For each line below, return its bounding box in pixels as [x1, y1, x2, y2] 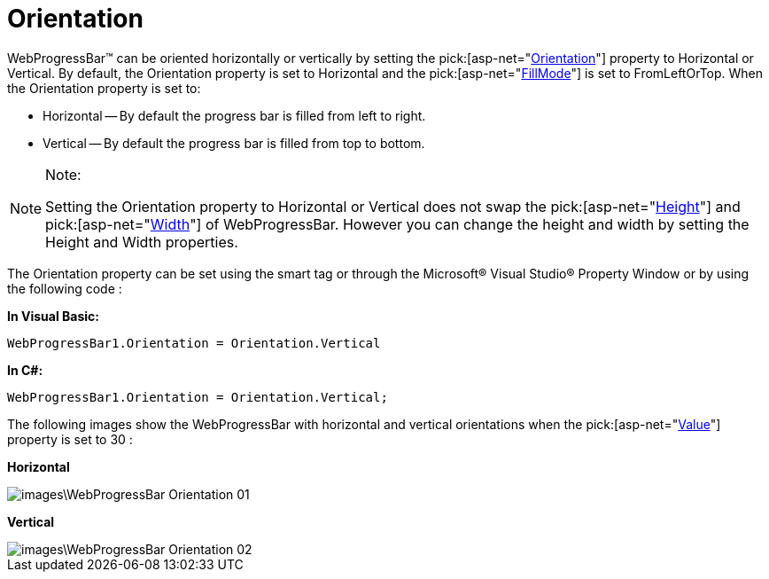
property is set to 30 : [7, 431, 133, 447]
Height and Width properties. [45, 232, 238, 251]
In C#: [7, 362, 43, 378]
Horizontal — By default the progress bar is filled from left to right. [43, 107, 426, 123]
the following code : [7, 280, 122, 296]
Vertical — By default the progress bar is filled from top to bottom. [43, 135, 425, 151]
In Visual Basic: [7, 308, 99, 324]
